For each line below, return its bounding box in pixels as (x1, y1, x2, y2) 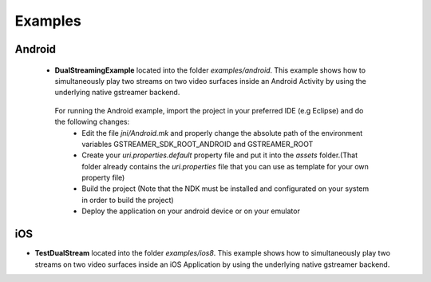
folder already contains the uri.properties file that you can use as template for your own (81, 161, 369, 171)
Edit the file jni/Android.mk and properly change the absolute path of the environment (81, 128, 363, 137)
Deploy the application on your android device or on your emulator (81, 206, 301, 216)
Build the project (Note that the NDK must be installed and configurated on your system (81, 184, 370, 193)
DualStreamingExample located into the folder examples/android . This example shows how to (54, 65, 366, 75)
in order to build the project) (81, 195, 175, 205)
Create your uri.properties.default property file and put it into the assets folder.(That (81, 150, 358, 160)
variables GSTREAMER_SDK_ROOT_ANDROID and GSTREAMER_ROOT (81, 139, 314, 149)
